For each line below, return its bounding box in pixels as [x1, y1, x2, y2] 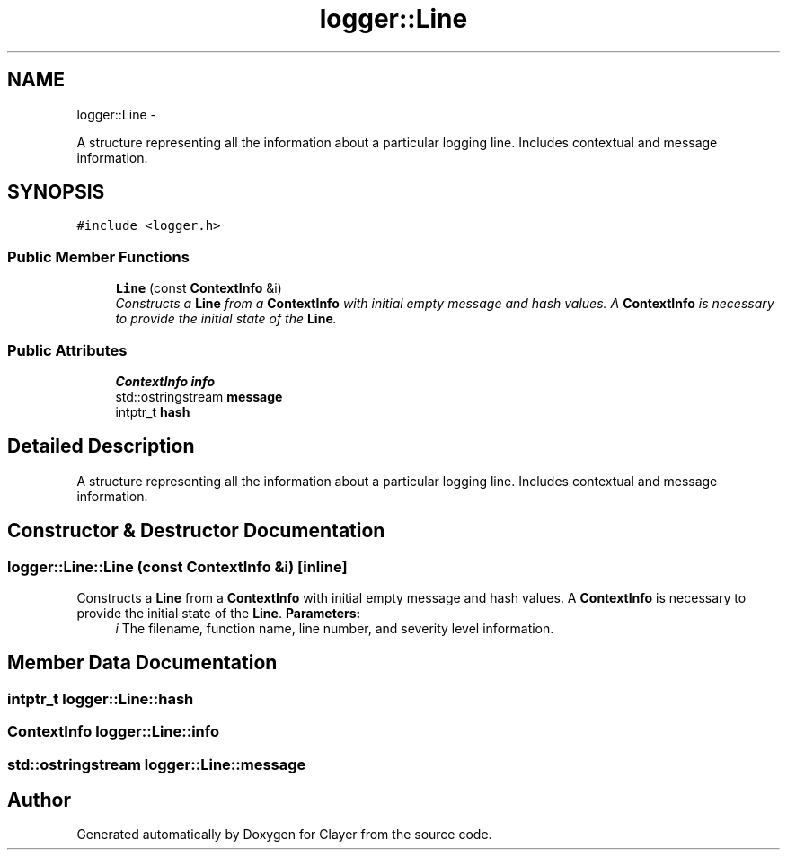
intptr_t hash [115, 403, 190, 420]
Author [7, 789, 71, 812]
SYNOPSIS [7, 181, 105, 204]
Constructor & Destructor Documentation [7, 519, 385, 543]
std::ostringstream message [115, 388, 283, 404]
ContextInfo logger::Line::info [7, 722, 219, 741]
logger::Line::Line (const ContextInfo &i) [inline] [7, 557, 348, 576]
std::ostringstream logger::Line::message [7, 755, 306, 773]
